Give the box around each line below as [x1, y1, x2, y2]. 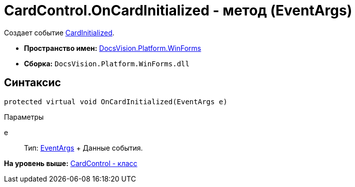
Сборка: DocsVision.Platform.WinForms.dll [24, 59, 189, 68]
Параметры [4, 112, 44, 121]
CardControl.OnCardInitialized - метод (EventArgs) [4, 2, 352, 19]
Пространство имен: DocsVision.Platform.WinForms [24, 43, 201, 52]
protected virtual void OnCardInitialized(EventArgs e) [4, 97, 227, 106]
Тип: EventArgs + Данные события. [24, 143, 143, 152]
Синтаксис [4, 76, 61, 89]
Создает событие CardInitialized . [4, 28, 114, 37]
